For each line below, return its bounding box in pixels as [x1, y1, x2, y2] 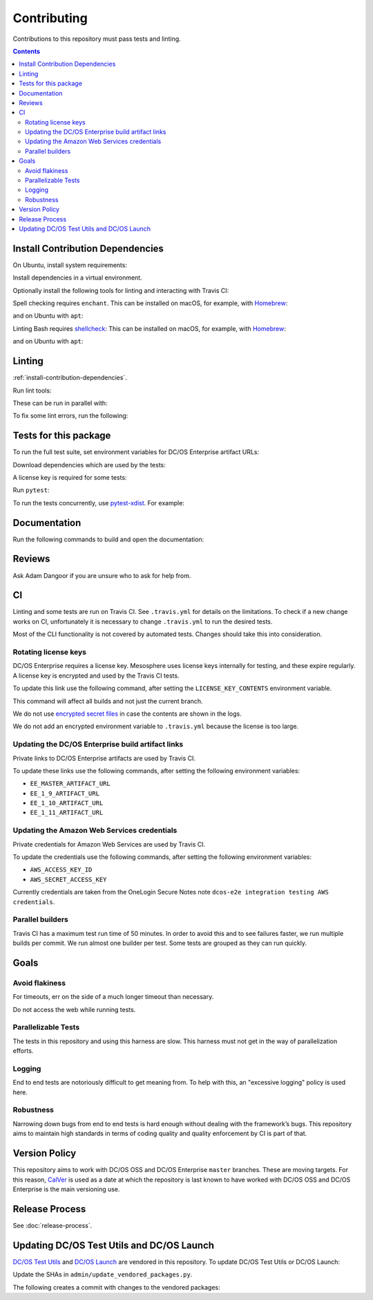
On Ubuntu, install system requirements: [12, 260, 128, 269]
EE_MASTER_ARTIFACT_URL [30, 779, 111, 788]
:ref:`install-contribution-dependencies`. [12, 374, 127, 382]
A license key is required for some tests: [12, 473, 127, 481]
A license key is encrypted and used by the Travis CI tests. [12, 671, 180, 680]
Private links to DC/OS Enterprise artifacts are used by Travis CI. [12, 754, 196, 762]
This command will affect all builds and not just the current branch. [12, 696, 203, 705]
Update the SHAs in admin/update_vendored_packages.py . [12, 1270, 193, 1279]
